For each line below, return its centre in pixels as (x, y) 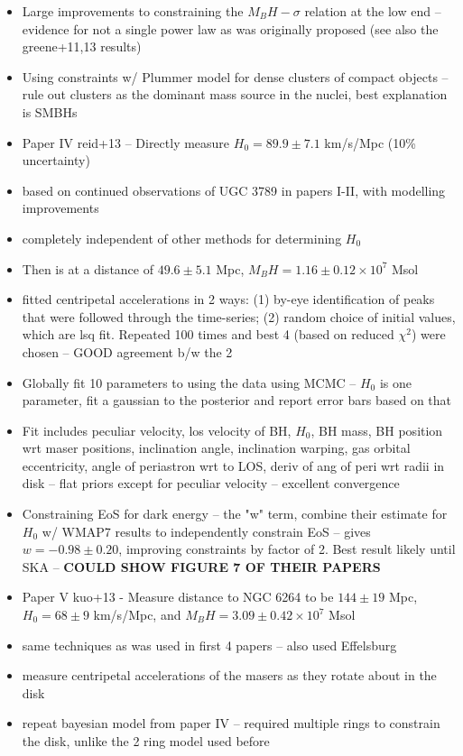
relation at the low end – (373, 11)
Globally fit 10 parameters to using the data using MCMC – (189, 382)
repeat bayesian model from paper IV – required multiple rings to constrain (231, 723)
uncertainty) (56, 160)
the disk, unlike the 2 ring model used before (146, 741)
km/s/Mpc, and (137, 615)
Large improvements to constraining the (133, 11)
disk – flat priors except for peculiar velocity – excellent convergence (211, 483)
